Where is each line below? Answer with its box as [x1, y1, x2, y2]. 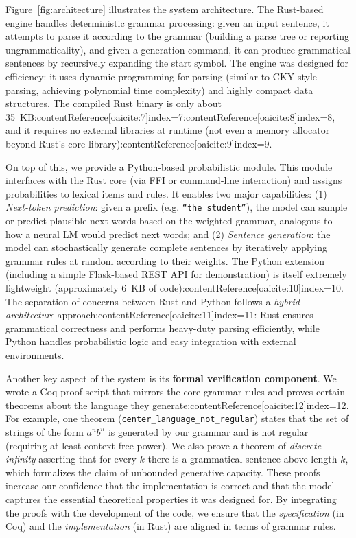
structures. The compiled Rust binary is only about [5, 96, 222, 110]
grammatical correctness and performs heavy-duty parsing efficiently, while [5, 320, 320, 335]
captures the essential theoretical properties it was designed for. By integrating [5, 491, 337, 506]
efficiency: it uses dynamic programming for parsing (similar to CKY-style [5, 69, 318, 83]
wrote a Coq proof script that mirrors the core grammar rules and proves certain [5, 384, 346, 399]
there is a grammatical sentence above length [147, 452, 337, 466]
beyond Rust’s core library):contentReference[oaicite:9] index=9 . [5, 136, 272, 150]
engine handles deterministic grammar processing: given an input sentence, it [5, 15, 329, 30]
